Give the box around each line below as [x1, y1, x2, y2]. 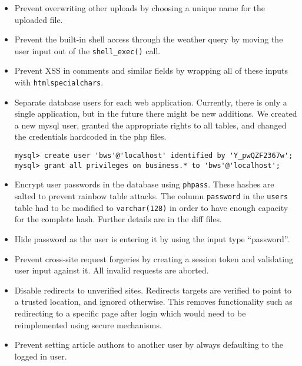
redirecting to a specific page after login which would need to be [14, 306, 246, 319]
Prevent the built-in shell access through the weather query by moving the [14, 33, 283, 45]
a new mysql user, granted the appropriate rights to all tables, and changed [14, 118, 287, 131]
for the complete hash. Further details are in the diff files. [14, 213, 222, 225]
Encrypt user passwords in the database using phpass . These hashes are [14, 178, 274, 190]
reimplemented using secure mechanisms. [14, 318, 162, 331]
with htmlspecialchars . [14, 76, 104, 88]
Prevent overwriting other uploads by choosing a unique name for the [14, 2, 266, 14]
